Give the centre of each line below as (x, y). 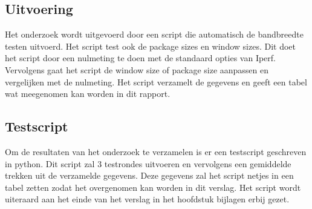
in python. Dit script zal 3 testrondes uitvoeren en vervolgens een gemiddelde (148, 163)
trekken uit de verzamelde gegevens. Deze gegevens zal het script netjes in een (149, 175)
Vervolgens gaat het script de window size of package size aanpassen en (137, 69)
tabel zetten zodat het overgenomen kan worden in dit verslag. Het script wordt (153, 187)
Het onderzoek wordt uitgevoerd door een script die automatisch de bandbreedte (154, 34)
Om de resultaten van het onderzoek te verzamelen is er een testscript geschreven (156, 151)
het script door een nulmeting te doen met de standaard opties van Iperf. (140, 58)
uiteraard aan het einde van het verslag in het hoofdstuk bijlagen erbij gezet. (147, 199)
